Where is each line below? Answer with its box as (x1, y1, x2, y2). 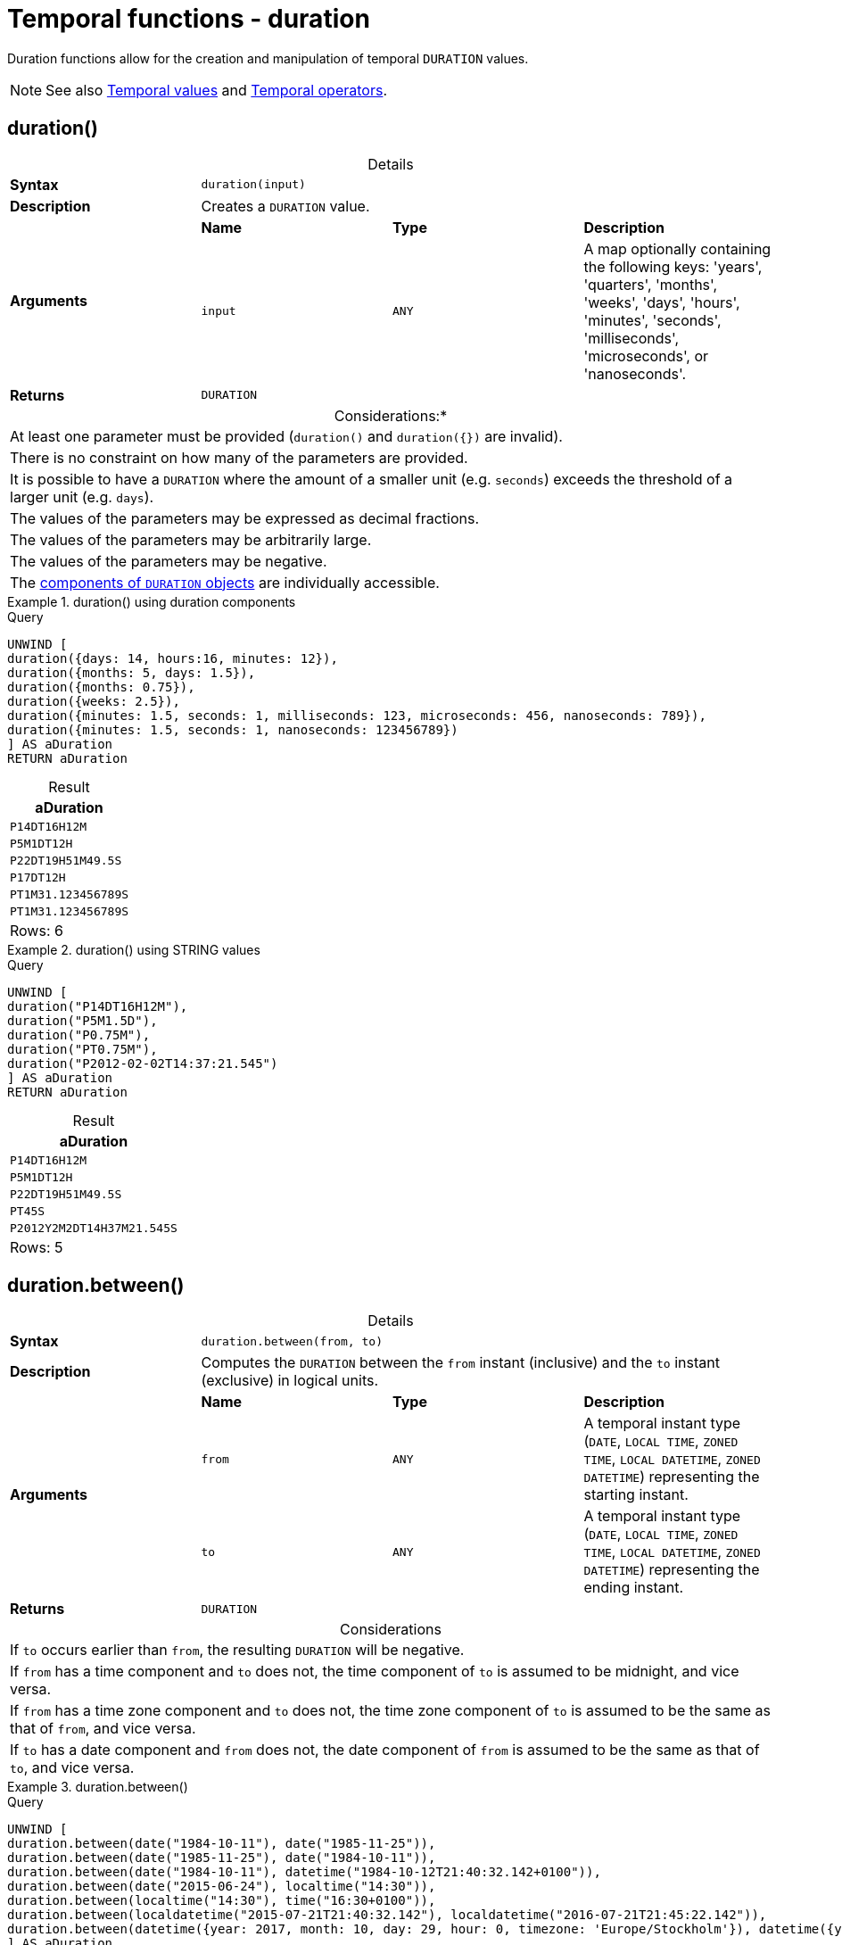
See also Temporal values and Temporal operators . (45, 80, 387, 99)
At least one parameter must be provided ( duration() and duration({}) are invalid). (10, 426, 563, 445)
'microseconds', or (583, 346, 709, 365)
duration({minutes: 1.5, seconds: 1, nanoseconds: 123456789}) (7, 722, 458, 737)
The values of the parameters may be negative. (10, 551, 327, 570)
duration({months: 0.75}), (7, 679, 195, 694)
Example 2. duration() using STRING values (7, 941, 260, 957)
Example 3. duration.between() (7, 1779, 188, 1795)
